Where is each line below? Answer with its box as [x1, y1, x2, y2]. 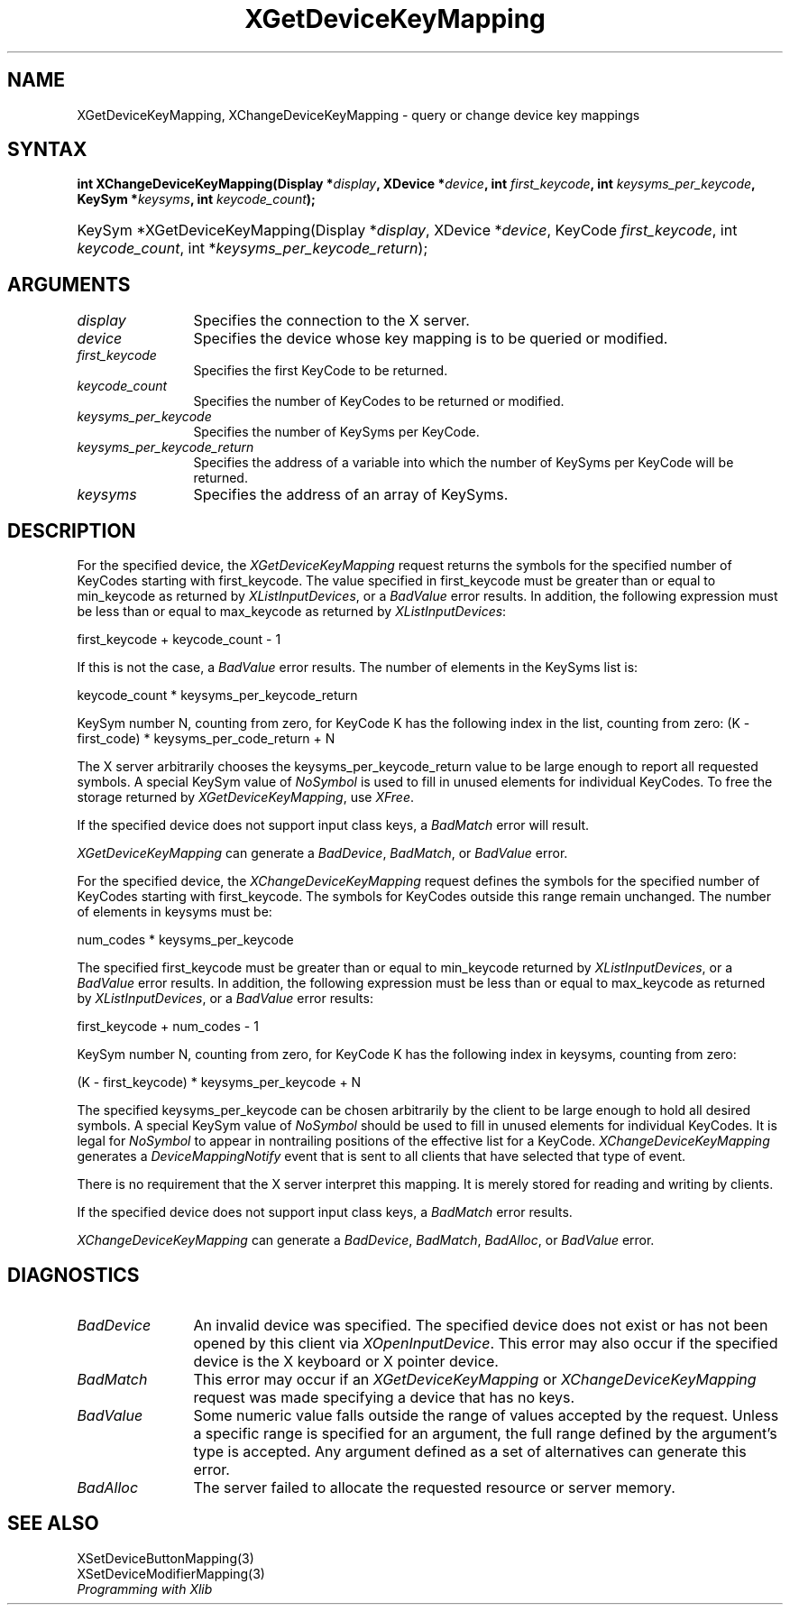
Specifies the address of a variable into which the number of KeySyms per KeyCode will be [193, 455, 734, 471]
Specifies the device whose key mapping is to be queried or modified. [193, 329, 668, 348]
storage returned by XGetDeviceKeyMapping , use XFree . [77, 789, 415, 806]
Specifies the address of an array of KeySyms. [193, 485, 509, 504]
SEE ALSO [7, 1512, 99, 1535]
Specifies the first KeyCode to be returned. [193, 363, 448, 379]
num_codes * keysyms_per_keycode [77, 932, 294, 948]
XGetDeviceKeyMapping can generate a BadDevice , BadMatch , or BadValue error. [77, 845, 568, 861]
